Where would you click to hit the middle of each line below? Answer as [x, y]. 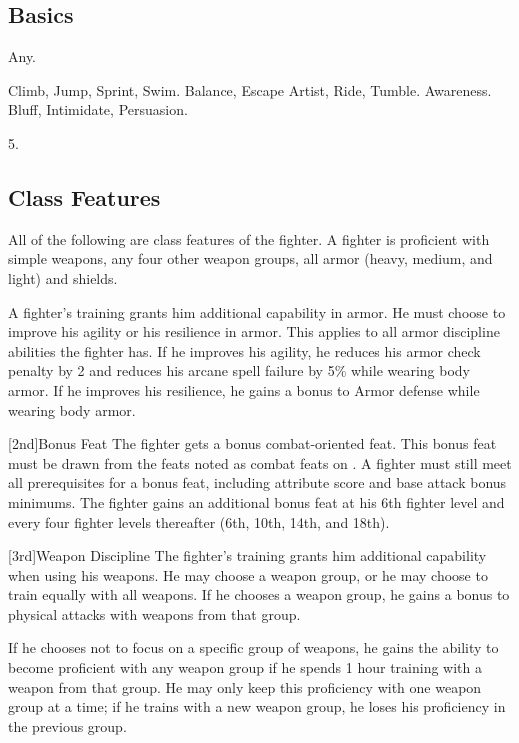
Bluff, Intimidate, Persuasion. [98, 109]
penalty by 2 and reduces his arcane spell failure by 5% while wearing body [239, 370]
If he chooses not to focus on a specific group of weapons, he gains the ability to [253, 647]
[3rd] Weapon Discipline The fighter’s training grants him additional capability [247, 555]
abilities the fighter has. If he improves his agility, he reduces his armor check [244, 350]
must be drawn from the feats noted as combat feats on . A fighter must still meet [260, 462]
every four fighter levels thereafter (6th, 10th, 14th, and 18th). [199, 521]
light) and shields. [63, 277]
